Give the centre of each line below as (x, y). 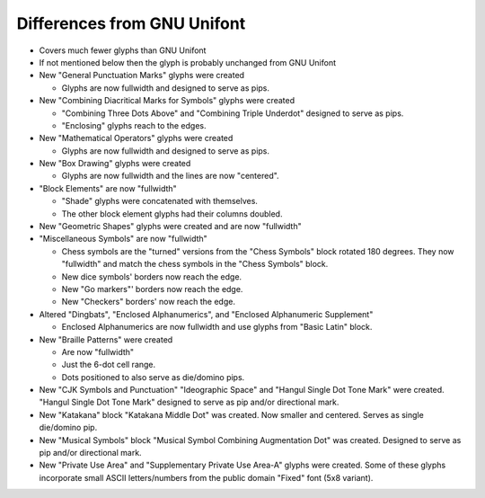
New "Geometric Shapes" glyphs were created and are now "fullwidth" (170, 227)
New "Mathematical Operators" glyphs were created (136, 138)
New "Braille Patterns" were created (106, 339)
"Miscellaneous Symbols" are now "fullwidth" (123, 239)
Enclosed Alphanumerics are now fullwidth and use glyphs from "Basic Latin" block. (217, 327)
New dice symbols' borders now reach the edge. (152, 276)
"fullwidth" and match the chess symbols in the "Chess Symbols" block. (195, 264)
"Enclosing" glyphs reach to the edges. (134, 125)
